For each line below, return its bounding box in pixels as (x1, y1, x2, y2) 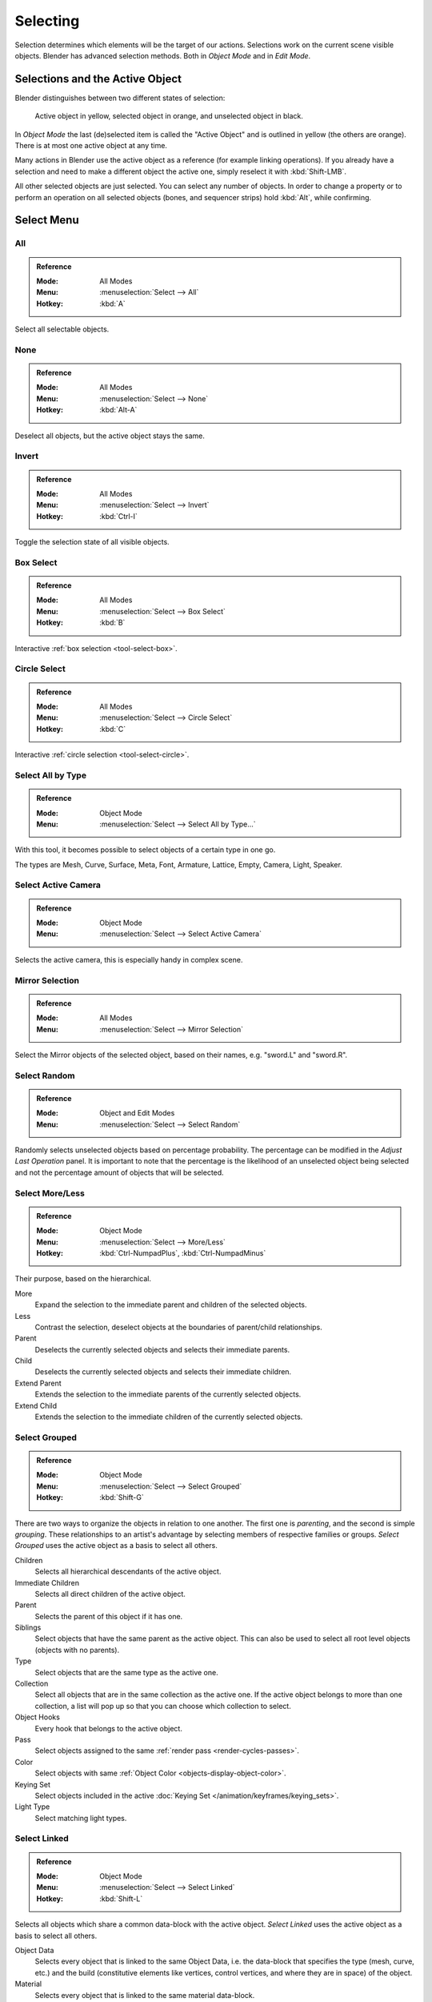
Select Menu (14, 213, 79, 227)
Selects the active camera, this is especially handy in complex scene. (14, 955, 243, 964)
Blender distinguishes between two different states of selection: (14, 93, 226, 103)
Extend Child (14, 1401, 58, 1410)
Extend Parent (14, 1378, 62, 1388)
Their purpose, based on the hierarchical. (14, 1274, 152, 1284)
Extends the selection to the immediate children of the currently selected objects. (34, 1412, 303, 1421)
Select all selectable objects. (14, 324, 110, 334)
